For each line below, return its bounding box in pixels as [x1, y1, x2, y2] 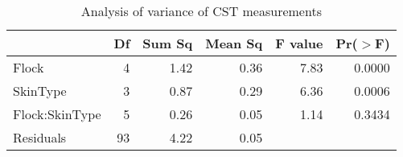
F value [275, 34, 323, 52]
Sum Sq [142, 34, 193, 52]
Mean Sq [205, 34, 263, 52]
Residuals [13, 128, 67, 147]
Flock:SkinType [13, 105, 101, 123]
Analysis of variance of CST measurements [80, 2, 322, 20]
